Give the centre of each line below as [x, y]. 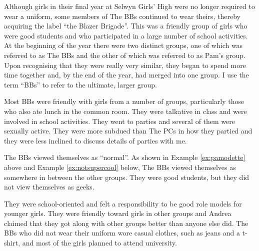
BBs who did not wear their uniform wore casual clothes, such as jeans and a [122, 233]
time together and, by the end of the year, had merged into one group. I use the [126, 75]
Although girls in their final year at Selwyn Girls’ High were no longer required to [129, 6]
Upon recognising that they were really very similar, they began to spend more [125, 65]
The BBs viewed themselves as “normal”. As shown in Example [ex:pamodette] [125, 157]
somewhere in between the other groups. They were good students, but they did [127, 177]
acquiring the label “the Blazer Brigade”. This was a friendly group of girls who [126, 26]
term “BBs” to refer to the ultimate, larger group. [80, 84]
